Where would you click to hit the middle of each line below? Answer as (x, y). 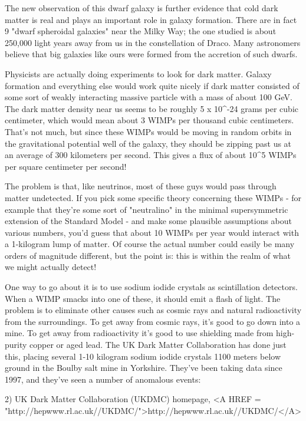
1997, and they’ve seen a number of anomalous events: (103, 379)
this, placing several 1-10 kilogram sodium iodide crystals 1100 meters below (143, 356)
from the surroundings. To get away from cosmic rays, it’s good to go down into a (153, 321)
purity (16, 345)
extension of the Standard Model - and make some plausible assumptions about (149, 221)
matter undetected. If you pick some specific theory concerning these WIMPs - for (153, 197)
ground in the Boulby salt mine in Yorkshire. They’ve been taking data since (144, 368)
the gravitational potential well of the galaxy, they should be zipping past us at (148, 143)
